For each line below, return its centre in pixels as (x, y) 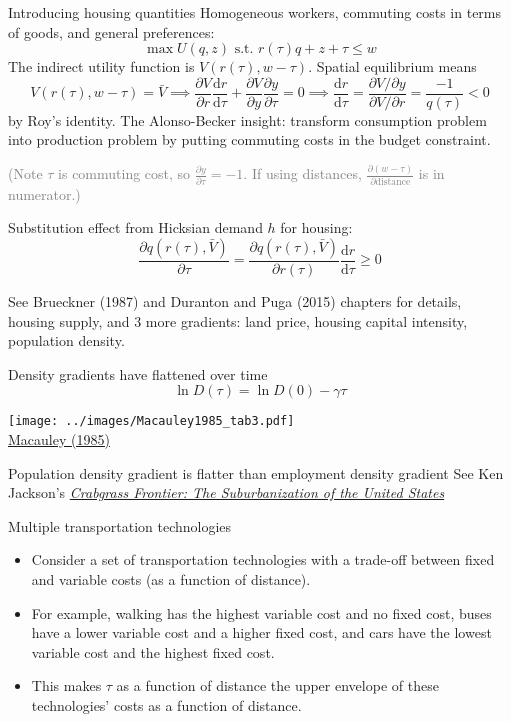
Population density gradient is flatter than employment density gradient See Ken (256, 472)
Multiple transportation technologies (120, 525)
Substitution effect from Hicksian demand (135, 227)
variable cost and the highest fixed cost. (153, 651)
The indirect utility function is (101, 66)
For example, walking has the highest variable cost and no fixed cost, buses (261, 612)
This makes (66, 685)
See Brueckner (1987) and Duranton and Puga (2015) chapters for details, (235, 300)
